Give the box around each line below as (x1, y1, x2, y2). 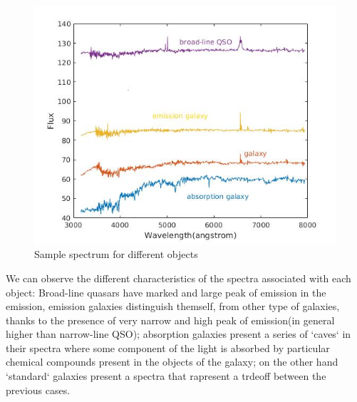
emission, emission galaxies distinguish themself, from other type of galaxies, (6, 299, 340, 314)
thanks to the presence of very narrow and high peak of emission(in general (6, 312, 335, 327)
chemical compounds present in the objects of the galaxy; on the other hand (6, 354, 338, 369)
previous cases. (6, 382, 71, 397)
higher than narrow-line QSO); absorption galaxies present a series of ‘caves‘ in (6, 326, 351, 341)
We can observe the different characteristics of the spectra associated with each (6, 270, 351, 285)
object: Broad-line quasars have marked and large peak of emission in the (6, 284, 326, 299)
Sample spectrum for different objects (34, 247, 198, 262)
